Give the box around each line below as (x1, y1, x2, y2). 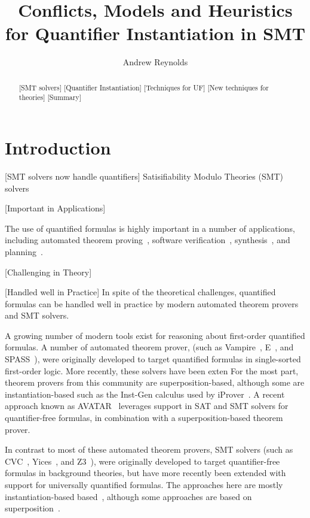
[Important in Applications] (5, 202, 106, 214)
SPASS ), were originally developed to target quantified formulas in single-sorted (5, 353, 301, 365)
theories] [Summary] (19, 92, 81, 102)
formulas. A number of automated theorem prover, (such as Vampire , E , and (5, 341, 294, 353)
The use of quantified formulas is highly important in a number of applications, (5, 222, 295, 234)
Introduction (5, 135, 111, 160)
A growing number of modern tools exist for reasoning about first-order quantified (5, 329, 305, 341)
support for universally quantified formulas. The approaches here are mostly (5, 478, 283, 491)
